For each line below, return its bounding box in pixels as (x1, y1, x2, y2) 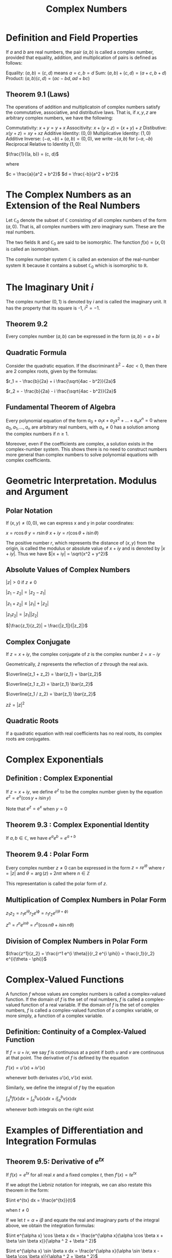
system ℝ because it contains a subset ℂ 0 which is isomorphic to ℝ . (6, 262, 148, 270)
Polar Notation (6, 506, 53, 515)
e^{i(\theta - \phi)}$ (6, 956, 47, 962)
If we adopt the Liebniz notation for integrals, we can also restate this (6, 1182, 152, 1188)
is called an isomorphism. (6, 246, 60, 252)
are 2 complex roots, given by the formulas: (6, 368, 98, 374)
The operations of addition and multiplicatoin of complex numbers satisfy (6, 104, 161, 110)
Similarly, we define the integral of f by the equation (6, 1084, 115, 1091)
